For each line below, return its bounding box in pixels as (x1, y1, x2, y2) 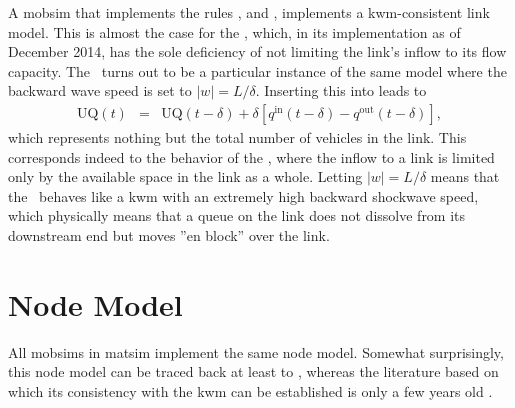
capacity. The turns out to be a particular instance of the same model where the (8, 60, 507, 81)
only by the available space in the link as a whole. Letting (8, 166, 363, 187)
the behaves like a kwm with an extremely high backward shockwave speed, (8, 185, 479, 206)
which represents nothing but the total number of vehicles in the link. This (8, 127, 467, 147)
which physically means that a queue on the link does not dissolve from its (8, 205, 466, 226)
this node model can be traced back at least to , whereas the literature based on (8, 361, 499, 382)
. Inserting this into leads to (255, 80, 427, 101)
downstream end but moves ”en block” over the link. (8, 224, 330, 245)
